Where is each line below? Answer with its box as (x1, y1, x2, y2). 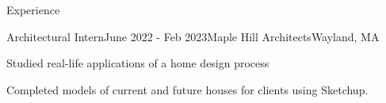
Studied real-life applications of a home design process (6, 55, 269, 71)
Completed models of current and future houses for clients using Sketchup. (6, 81, 369, 97)
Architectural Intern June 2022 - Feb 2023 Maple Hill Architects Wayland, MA (6, 28, 380, 44)
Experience (6, 2, 60, 17)
